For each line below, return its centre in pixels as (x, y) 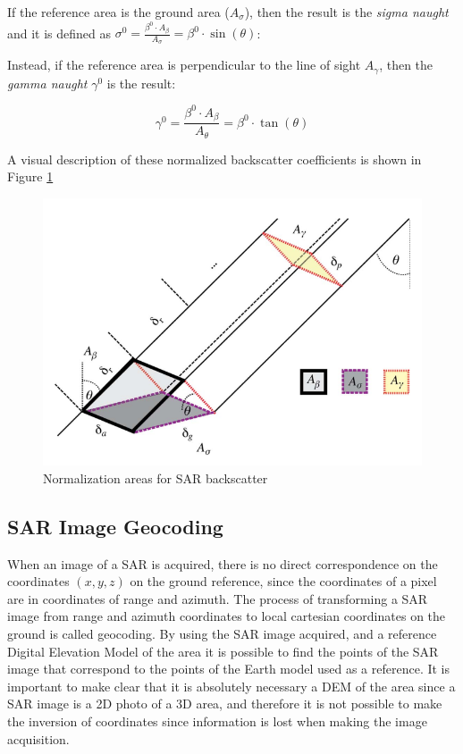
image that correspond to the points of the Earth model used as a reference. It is (229, 669)
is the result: (141, 83)
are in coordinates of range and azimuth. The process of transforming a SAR (218, 598)
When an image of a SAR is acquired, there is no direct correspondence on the (223, 563)
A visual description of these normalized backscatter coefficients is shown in (215, 159)
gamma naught (47, 83)
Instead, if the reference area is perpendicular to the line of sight (184, 65)
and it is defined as (59, 33)
